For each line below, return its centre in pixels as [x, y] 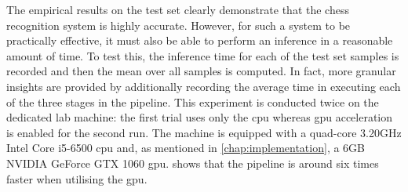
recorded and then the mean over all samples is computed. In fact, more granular [201, 71]
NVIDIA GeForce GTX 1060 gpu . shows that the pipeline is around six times [193, 163]
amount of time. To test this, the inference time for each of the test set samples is [203, 55]
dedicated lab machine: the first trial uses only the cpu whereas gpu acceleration [200, 117]
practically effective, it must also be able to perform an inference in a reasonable [200, 40]
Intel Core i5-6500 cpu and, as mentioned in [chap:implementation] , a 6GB [186, 148]
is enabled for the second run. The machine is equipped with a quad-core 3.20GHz [204, 132]
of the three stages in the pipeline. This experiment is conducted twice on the [193, 101]
